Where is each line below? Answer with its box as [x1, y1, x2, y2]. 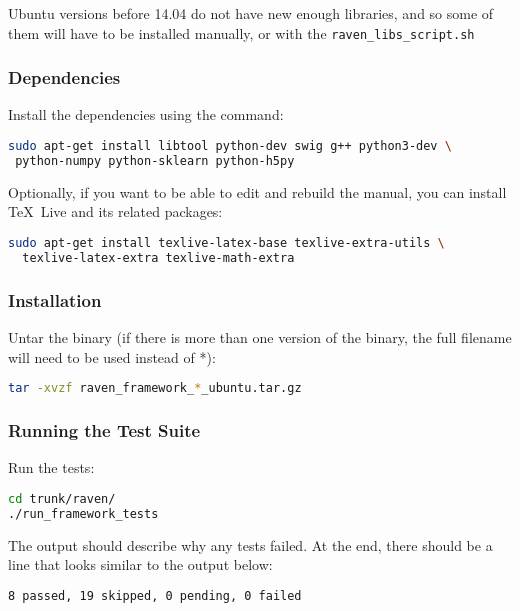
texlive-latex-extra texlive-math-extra [22, 250, 295, 265]
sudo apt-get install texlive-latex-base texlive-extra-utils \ [8, 236, 445, 250]
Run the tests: [8, 457, 95, 478]
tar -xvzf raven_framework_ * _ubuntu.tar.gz [8, 381, 302, 396]
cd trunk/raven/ [8, 491, 116, 506]
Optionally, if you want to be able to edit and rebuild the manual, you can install [8, 181, 507, 202]
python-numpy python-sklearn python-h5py [15, 153, 295, 168]
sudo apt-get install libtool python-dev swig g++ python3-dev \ [8, 139, 452, 154]
